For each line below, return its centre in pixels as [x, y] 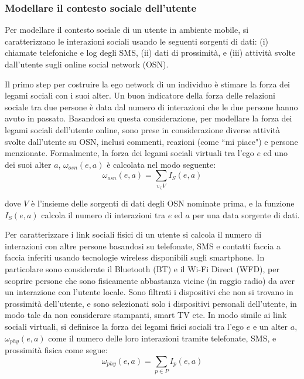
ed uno [275, 153]
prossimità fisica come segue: [56, 350]
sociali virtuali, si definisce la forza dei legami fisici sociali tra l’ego [124, 326]
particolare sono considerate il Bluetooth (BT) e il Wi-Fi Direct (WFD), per [142, 269]
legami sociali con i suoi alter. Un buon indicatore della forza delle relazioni [140, 95]
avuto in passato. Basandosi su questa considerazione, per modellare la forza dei [148, 118]
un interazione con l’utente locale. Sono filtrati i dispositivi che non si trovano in [149, 292]
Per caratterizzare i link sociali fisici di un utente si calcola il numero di [133, 234]
